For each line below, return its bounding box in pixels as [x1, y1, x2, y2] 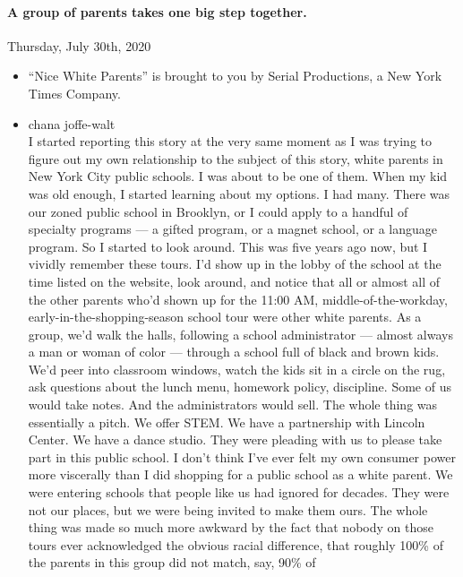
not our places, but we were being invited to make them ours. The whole [28, 500, 428, 519]
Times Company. [28, 83, 121, 102]
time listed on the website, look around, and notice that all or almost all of [28, 271, 440, 290]
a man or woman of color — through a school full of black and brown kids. [28, 342, 440, 361]
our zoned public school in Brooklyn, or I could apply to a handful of [28, 202, 408, 220]
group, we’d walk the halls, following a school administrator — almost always [28, 324, 453, 343]
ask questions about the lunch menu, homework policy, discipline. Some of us [28, 377, 451, 396]
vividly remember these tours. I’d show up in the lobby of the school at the [28, 254, 442, 273]
